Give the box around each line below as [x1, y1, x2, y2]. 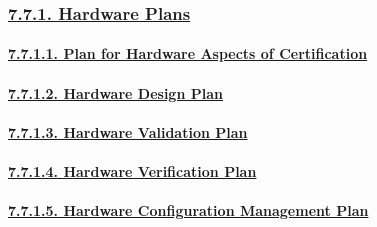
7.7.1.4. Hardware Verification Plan [8, 161, 257, 181]
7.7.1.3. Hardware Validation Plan [8, 121, 248, 142]
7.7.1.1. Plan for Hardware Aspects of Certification [8, 43, 368, 64]
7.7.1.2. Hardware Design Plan [8, 82, 223, 103]
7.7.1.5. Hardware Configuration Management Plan [8, 200, 369, 221]
